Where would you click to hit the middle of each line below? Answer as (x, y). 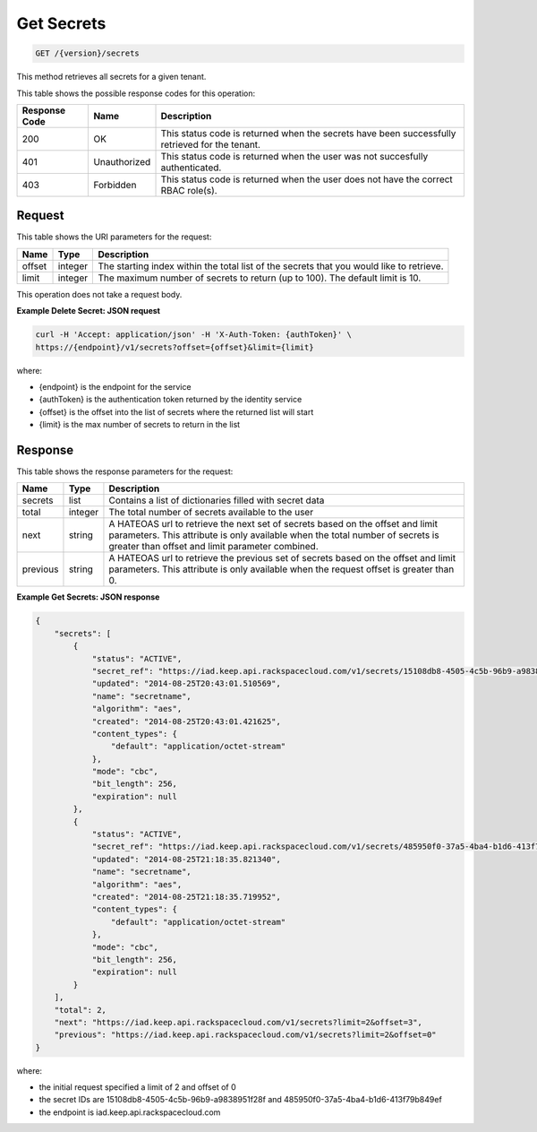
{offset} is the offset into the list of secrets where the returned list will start (176, 411)
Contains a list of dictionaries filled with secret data (217, 500)
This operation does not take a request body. (99, 294)
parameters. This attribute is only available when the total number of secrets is (274, 535)
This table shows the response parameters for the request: (125, 471)
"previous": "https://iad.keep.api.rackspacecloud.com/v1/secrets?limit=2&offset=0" (246, 1035)
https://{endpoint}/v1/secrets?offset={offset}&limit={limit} (175, 347)
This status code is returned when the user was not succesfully (294, 156)
